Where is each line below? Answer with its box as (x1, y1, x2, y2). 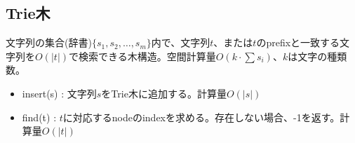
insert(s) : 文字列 (22, 86, 97, 100)
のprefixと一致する (256, 35, 340, 50)
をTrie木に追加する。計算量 (101, 86, 227, 100)
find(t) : (22, 109, 57, 124)
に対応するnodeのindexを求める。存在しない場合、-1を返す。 (62, 109, 340, 124)
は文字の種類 (288, 48, 347, 63)
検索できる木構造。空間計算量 (78, 48, 216, 63)
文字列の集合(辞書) (6, 35, 92, 50)
